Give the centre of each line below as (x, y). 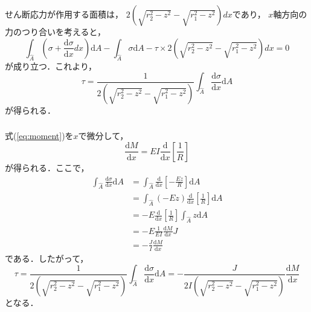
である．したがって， (47, 258)
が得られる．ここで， (47, 167)
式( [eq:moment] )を (39, 136)
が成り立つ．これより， (51, 66)
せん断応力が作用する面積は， (64, 14)
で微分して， (103, 136)
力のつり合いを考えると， (56, 32)
